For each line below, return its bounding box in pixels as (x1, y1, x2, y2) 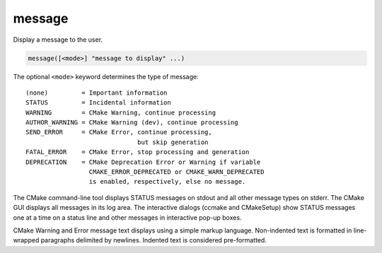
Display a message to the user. (13, 35, 103, 44)
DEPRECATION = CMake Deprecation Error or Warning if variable (25, 158, 261, 166)
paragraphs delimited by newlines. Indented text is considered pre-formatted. (40, 236, 267, 245)
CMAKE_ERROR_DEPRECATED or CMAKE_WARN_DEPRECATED (88, 168, 265, 176)
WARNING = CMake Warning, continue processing (25, 108, 216, 117)
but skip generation (137, 138, 209, 146)
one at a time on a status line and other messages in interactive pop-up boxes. (13, 213, 242, 222)
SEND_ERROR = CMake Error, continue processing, (25, 128, 212, 136)
